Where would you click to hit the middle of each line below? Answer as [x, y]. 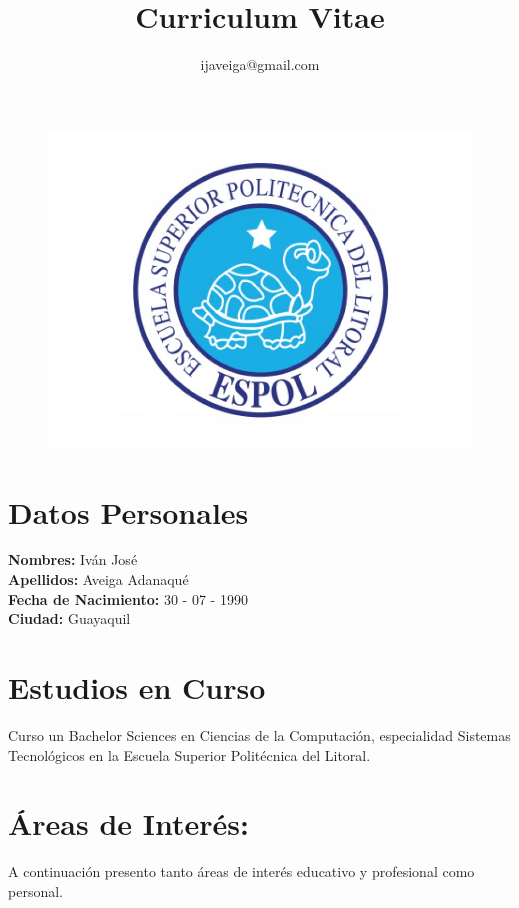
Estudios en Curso [137, 687]
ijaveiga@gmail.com [260, 64]
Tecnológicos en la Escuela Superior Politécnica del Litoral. [189, 754]
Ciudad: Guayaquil [69, 618]
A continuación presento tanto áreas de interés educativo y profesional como [241, 871]
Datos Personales [128, 511]
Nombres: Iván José [73, 559]
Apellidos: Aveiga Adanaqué [98, 579]
